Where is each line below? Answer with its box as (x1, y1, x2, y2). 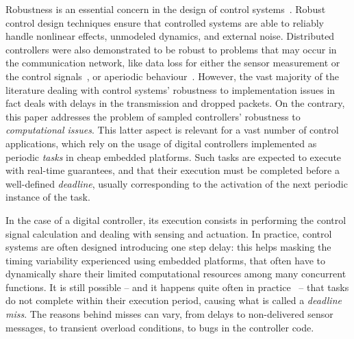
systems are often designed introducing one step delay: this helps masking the (5, 240, 331, 254)
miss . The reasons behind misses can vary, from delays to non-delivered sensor (5, 307, 333, 321)
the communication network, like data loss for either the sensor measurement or (5, 55, 340, 70)
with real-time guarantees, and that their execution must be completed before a (5, 163, 340, 177)
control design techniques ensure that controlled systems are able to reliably (5, 15, 324, 29)
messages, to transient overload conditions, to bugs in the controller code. (5, 320, 314, 334)
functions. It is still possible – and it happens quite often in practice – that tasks (5, 279, 349, 294)
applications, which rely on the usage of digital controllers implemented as (5, 136, 317, 150)
